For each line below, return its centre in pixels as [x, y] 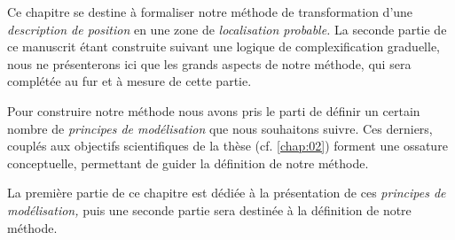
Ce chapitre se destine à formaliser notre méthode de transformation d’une [210, 12]
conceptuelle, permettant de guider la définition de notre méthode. [188, 163]
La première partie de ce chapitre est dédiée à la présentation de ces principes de [227, 193]
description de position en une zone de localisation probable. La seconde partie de [227, 29]
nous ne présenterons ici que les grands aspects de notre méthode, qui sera [209, 63]
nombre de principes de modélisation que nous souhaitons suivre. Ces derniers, [220, 128]
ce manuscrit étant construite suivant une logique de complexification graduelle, [224, 46]
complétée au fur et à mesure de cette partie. [129, 81]
